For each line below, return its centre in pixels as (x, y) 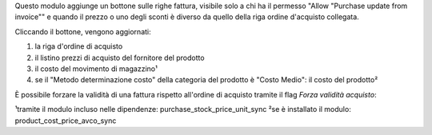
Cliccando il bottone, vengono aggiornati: (83, 31)
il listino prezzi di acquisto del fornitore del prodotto (120, 58)
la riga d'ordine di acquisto (79, 46)
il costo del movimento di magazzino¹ (96, 69)
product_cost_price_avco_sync (66, 121)
